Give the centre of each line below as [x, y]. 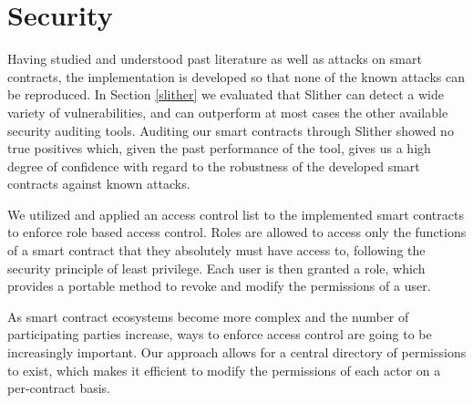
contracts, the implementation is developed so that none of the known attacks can [236, 76]
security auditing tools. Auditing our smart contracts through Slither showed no [231, 130]
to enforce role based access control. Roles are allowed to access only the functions [237, 232]
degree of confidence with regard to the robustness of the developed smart [214, 165]
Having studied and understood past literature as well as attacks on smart [215, 59]
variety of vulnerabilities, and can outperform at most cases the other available [228, 112]
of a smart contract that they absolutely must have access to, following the [216, 250]
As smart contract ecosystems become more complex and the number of [208, 316]
